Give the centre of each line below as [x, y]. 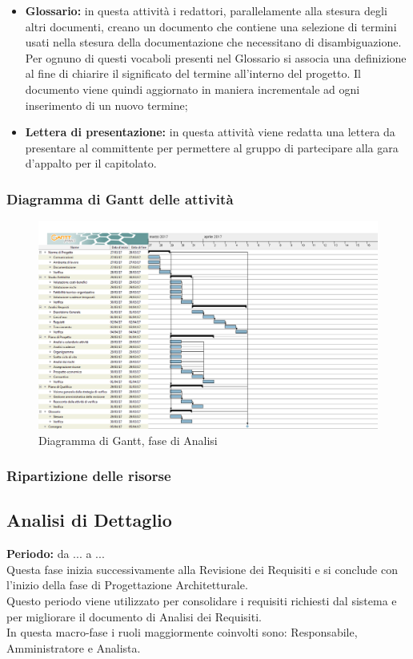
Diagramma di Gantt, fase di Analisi [128, 440]
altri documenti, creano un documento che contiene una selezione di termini [211, 26]
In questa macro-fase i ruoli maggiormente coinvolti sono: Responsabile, [182, 632]
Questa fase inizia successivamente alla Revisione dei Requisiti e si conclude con [202, 569]
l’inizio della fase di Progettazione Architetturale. [127, 585]
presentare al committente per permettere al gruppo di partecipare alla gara [212, 147]
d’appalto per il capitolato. [91, 163]
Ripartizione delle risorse [89, 476]
